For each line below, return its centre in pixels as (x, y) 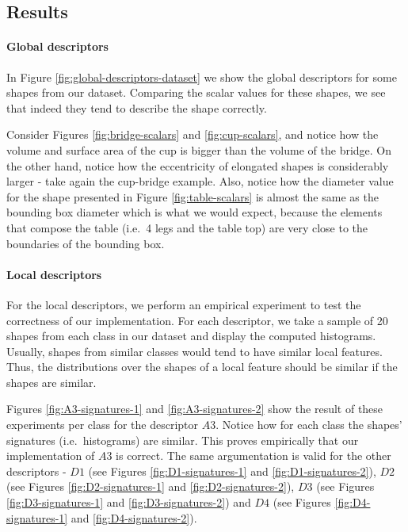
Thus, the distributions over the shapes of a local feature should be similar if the (202, 367)
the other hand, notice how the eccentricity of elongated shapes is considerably (198, 165)
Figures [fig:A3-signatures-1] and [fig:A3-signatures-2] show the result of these (195, 409)
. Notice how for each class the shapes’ (309, 425)
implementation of (51, 455)
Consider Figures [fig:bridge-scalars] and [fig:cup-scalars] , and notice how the (193, 134)
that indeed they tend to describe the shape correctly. (137, 107)
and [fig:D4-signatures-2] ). (134, 517)
